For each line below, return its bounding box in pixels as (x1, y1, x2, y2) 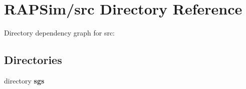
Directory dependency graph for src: (4, 27, 115, 38)
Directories (4, 52, 62, 67)
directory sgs (4, 75, 45, 85)
